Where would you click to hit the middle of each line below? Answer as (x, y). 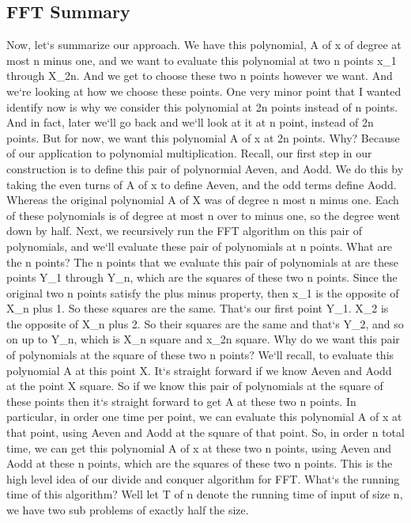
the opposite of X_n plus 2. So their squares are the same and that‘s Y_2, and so (205, 323)
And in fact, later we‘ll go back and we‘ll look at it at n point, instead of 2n (190, 122)
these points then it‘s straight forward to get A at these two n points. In (181, 401)
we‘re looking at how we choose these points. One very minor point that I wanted (204, 91)
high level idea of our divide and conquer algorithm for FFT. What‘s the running (203, 478)
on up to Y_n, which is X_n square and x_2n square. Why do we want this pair (203, 339)
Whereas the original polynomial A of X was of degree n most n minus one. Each (203, 200)
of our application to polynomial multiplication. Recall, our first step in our (189, 153)
